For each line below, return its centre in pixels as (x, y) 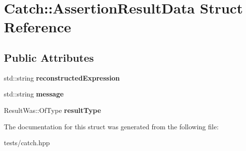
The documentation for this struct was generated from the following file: (111, 126)
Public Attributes (49, 57)
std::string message (34, 94)
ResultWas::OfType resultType (53, 110)
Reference (38, 27)
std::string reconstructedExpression (62, 77)
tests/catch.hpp (27, 143)
